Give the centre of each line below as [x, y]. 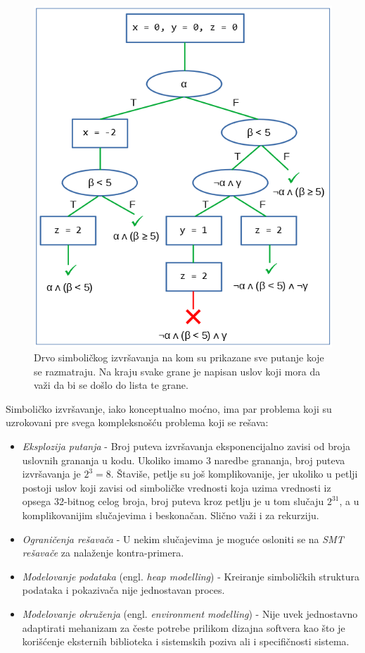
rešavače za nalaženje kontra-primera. [103, 553]
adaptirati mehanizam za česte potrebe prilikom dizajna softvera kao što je [184, 627]
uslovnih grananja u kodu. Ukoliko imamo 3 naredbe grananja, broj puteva [184, 460]
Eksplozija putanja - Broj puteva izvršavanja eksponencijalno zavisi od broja [186, 446]
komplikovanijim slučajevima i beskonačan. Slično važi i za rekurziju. [171, 515]
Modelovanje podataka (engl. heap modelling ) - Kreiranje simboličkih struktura [191, 576]
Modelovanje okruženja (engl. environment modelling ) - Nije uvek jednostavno [190, 613]
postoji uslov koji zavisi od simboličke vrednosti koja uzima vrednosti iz [177, 487]
